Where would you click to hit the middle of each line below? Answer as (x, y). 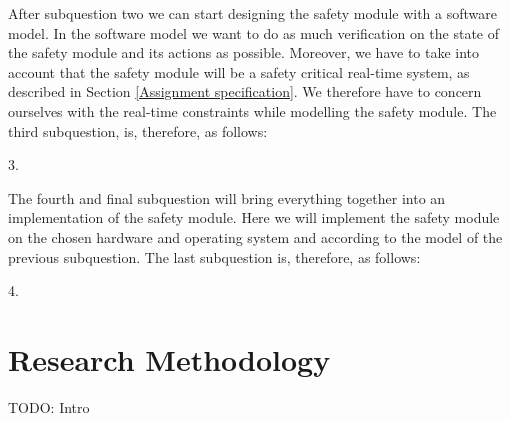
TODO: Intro (49, 406)
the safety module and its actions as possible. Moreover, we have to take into (244, 52)
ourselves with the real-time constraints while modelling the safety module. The (252, 110)
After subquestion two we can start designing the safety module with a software (252, 13)
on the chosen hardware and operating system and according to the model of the (255, 236)
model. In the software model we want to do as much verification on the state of (254, 32)
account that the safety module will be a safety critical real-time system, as (239, 71)
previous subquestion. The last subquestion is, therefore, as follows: (214, 256)
